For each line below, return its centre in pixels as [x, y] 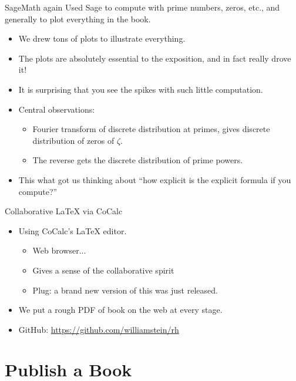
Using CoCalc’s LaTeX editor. [73, 230]
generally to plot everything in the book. [78, 18]
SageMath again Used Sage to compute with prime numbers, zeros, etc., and [142, 7]
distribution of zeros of [73, 140]
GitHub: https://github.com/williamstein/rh [99, 329]
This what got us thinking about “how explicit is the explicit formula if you [155, 179]
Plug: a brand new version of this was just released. [125, 290]
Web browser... [59, 250]
